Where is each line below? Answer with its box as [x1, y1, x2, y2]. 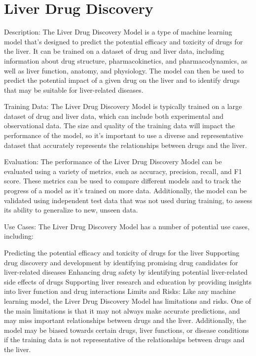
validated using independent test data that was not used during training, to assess [4, 195, 253, 205]
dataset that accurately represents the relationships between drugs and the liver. [4, 140, 247, 150]
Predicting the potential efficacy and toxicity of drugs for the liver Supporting [4, 248, 240, 257]
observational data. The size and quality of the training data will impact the [4, 120, 235, 131]
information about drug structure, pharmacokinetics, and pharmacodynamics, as [4, 55, 248, 66]
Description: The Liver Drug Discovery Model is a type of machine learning [4, 27, 232, 37]
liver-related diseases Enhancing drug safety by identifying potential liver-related [4, 267, 248, 277]
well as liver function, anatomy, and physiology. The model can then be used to [4, 65, 244, 75]
